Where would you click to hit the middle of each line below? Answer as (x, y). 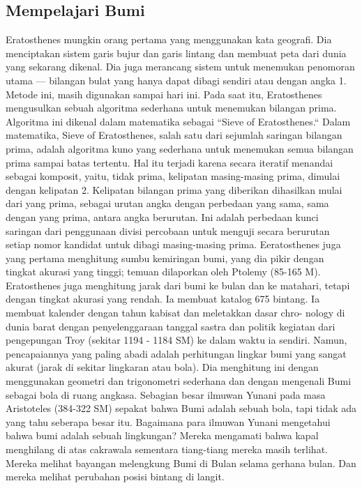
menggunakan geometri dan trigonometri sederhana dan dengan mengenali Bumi (179, 381)
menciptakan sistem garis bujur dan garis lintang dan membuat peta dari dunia (176, 53)
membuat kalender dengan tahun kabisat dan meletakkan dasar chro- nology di (175, 313)
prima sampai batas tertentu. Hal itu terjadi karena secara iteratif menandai (169, 162)
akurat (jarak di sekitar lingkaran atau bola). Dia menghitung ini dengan (162, 367)
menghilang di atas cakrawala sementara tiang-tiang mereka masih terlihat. (167, 449)
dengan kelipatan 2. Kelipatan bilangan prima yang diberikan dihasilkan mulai (174, 189)
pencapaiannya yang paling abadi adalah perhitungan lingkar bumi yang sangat (176, 353)
